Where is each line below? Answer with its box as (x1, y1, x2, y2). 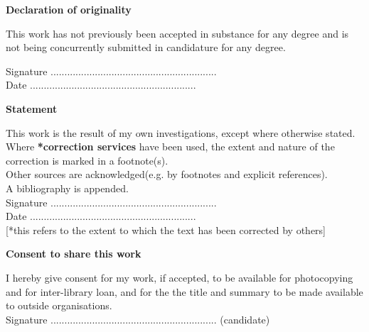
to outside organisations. (6, 298, 112, 313)
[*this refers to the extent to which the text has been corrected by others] (6, 222, 326, 237)
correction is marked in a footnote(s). (6, 153, 169, 167)
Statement (6, 101, 58, 116)
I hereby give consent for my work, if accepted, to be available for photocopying (6, 270, 353, 284)
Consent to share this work (6, 246, 141, 261)
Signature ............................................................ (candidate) (6, 311, 270, 326)
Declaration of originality (6, 2, 132, 16)
